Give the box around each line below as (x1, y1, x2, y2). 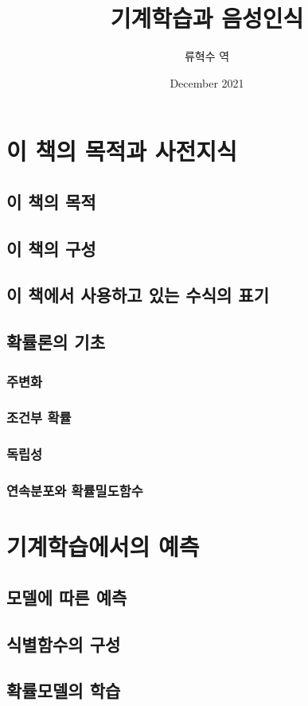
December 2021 (170, 74, 244, 91)
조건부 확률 (6, 408, 72, 427)
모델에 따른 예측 (6, 584, 127, 609)
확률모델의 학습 (6, 678, 121, 703)
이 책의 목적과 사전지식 (6, 135, 237, 167)
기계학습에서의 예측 (6, 530, 200, 563)
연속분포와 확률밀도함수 (6, 481, 143, 501)
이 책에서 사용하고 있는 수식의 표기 (6, 283, 270, 307)
